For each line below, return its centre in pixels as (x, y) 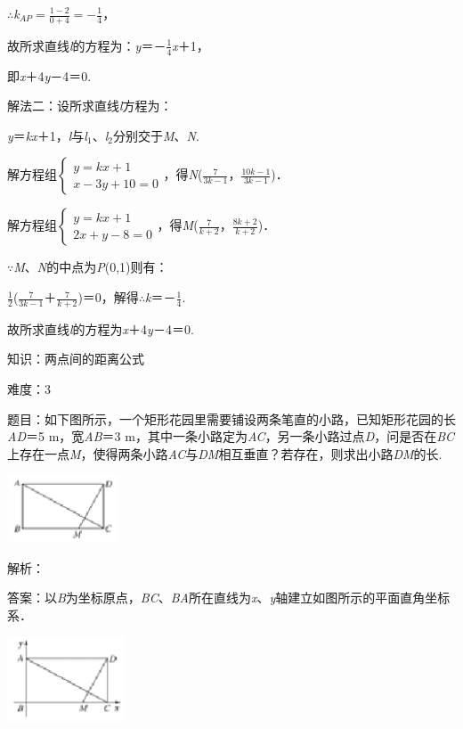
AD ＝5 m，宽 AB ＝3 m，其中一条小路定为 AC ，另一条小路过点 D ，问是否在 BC (231, 436)
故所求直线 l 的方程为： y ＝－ (87, 45)
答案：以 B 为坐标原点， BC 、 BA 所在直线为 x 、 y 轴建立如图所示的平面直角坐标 (229, 598)
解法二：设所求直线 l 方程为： (90, 106)
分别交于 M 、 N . (156, 135)
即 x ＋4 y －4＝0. (49, 75)
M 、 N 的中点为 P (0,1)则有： (91, 267)
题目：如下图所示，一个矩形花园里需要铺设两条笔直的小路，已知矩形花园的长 (231, 418)
